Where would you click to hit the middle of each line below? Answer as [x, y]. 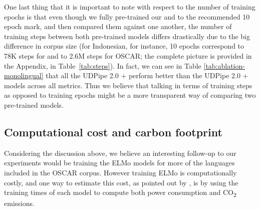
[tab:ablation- [224, 65]
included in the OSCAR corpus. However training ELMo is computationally [120, 172]
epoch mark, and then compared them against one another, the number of [118, 26]
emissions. [19, 203]
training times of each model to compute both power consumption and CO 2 [120, 193]
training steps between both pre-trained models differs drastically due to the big [127, 36]
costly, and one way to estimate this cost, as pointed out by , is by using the [121, 182]
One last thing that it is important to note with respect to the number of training [130, 7]
